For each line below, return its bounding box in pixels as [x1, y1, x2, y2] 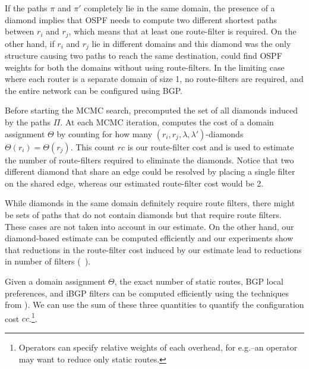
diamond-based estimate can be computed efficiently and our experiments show [5, 232, 294, 244]
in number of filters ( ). [5, 255, 91, 267]
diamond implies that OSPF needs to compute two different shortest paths [5, 13, 277, 26]
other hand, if [5, 37, 55, 49]
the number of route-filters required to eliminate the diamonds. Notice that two [5, 153, 294, 166]
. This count [70, 140, 115, 153]
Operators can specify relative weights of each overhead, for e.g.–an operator [18, 341, 298, 354]
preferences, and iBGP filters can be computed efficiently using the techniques [5, 286, 289, 299]
